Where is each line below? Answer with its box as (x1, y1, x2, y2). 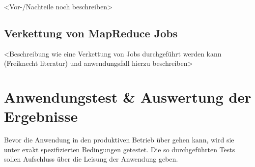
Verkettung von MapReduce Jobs (4, 25, 178, 40)
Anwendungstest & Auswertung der (4, 87, 252, 107)
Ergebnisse (4, 106, 78, 126)
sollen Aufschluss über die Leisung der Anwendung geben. (4, 154, 178, 164)
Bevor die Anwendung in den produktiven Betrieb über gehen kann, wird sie (4, 135, 234, 145)
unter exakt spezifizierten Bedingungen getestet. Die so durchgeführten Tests (4, 144, 235, 154)
